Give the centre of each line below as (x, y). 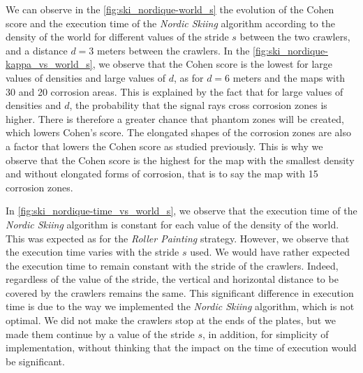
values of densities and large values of (86, 77)
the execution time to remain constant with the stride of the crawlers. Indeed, (172, 265)
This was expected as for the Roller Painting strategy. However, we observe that (178, 238)
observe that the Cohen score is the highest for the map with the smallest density (180, 160)
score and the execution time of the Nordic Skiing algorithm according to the (170, 23)
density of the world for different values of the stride (117, 37)
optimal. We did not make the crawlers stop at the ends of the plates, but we (171, 320)
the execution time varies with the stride (92, 252)
